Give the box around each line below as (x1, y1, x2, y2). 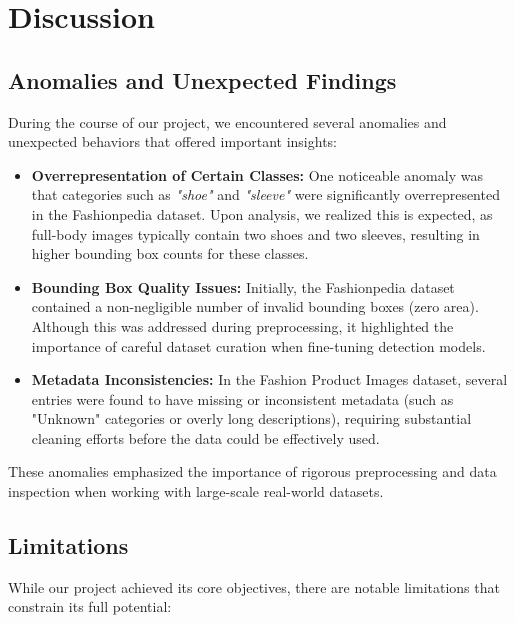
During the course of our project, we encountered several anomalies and (8, 111, 447, 132)
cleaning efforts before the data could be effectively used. (31, 427, 380, 448)
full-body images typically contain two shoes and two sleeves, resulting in (31, 223, 480, 244)
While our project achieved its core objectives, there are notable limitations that (8, 576, 500, 597)
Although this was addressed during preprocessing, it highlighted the (31, 315, 454, 336)
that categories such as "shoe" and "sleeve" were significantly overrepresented (31, 184, 500, 205)
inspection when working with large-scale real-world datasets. (8, 481, 384, 502)
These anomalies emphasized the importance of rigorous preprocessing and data (8, 461, 497, 482)
